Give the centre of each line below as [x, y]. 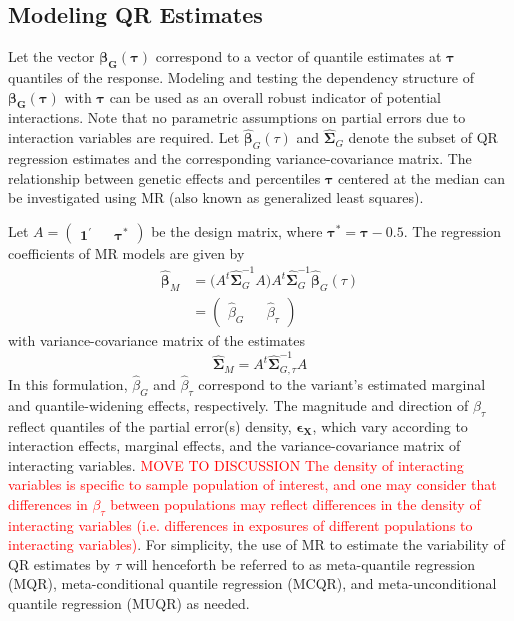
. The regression [452, 230]
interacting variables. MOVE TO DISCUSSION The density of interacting [236, 464]
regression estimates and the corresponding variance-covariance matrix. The [240, 158]
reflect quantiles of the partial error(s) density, [150, 425]
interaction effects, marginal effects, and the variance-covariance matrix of [234, 445]
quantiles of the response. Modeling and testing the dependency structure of [241, 77]
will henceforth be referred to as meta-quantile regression [300, 563]
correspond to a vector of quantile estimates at [298, 56]
